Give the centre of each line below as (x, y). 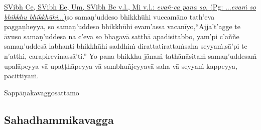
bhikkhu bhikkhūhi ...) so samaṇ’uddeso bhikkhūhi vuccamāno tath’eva (109, 16)
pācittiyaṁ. (22, 76)
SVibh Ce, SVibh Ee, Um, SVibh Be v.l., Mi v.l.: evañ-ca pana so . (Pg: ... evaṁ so (130, 7)
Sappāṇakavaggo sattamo (42, 92)
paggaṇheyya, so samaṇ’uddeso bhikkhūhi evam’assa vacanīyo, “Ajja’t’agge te (122, 26)
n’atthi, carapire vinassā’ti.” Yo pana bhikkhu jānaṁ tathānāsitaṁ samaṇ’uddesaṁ (130, 55)
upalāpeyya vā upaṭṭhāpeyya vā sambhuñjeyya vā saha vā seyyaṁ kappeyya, (121, 66)
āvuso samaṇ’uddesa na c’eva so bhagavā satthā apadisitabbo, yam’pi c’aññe (122, 36)
